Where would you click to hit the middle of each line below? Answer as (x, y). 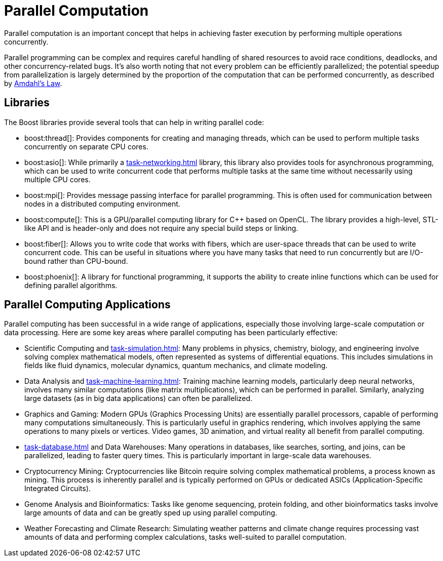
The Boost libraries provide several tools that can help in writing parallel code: (134, 122)
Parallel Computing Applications (87, 305)
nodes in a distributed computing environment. (102, 204)
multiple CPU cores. (58, 179)
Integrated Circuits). (58, 489)
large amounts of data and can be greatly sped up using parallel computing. (151, 513)
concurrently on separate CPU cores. (86, 146)
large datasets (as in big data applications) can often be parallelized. (138, 398)
